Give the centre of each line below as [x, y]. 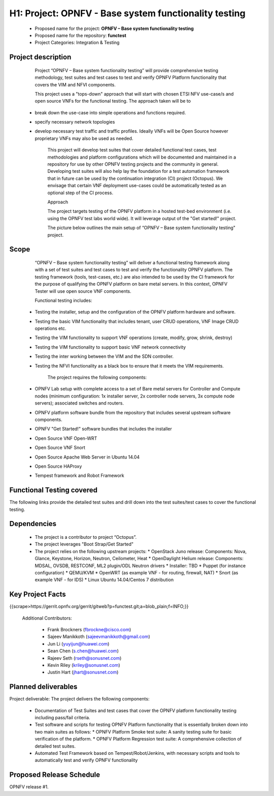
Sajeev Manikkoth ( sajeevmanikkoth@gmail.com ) [99, 637]
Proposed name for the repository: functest [80, 35]
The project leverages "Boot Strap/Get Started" [84, 544]
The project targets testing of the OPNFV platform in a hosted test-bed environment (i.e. [140, 211]
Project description [40, 57]
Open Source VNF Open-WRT [66, 438]
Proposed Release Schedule [55, 775]
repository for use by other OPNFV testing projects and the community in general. [133, 164]
